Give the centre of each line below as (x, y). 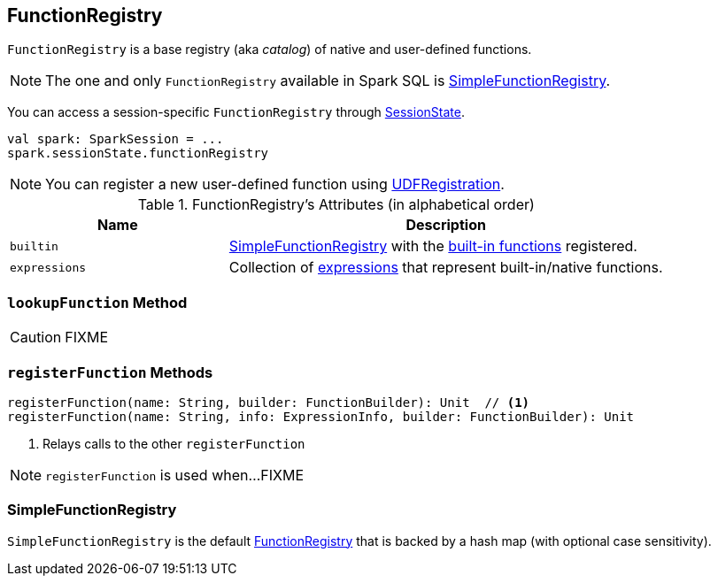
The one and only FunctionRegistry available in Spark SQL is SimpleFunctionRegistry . (328, 81)
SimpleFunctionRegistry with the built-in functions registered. (433, 246)
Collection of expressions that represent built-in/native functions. (446, 268)
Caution (36, 338)
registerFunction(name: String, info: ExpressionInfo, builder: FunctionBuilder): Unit (321, 416)
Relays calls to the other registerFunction (174, 443)
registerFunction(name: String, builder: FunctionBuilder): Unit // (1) (269, 402)
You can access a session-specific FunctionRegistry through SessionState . (236, 112)
